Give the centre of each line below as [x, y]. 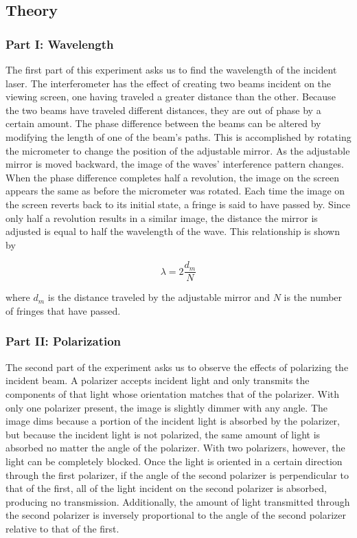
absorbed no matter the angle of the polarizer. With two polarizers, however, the [175, 448]
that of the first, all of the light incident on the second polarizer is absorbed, [166, 488]
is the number [313, 297]
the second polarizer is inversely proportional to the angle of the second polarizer [176, 515]
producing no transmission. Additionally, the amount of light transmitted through [178, 501]
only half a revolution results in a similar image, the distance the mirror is [162, 217]
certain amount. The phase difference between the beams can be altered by [163, 123]
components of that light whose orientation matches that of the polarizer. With [173, 393]
